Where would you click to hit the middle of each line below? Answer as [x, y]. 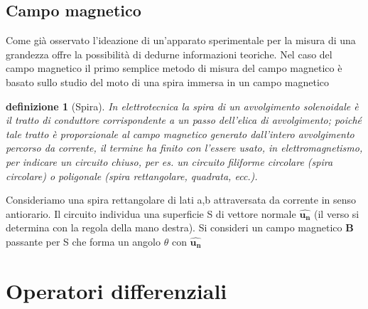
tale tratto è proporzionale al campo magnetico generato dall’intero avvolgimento [180, 133]
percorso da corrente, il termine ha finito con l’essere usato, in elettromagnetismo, [184, 148]
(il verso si [337, 213]
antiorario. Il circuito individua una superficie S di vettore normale [151, 213]
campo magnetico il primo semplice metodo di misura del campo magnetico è [174, 68]
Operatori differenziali [117, 290]
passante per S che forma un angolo [83, 241]
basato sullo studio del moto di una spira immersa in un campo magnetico [168, 82]
